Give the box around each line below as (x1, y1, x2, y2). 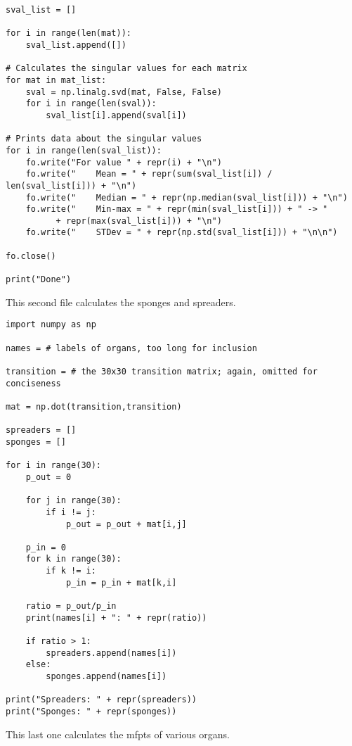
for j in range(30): (25, 495, 122, 506)
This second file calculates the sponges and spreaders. (6, 294, 236, 309)
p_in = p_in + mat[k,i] (65, 577, 177, 588)
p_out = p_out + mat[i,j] (65, 519, 187, 529)
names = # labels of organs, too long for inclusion (6, 343, 257, 353)
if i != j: (46, 507, 96, 517)
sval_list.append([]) (25, 39, 126, 50)
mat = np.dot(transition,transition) (6, 401, 182, 412)
